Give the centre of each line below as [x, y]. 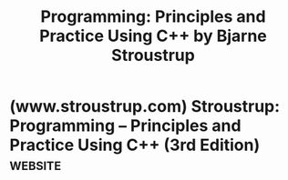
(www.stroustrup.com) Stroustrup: [145, 107]
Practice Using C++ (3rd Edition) [135, 145]
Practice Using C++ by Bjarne [153, 36]
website [36, 165]
